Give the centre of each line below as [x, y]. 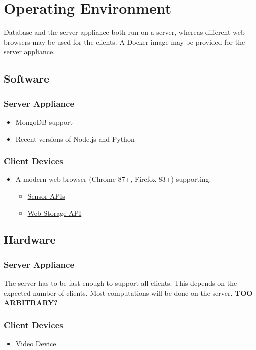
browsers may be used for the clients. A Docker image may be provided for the [125, 42]
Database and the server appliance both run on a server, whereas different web [124, 32]
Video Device [36, 343]
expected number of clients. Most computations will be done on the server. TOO [128, 292]
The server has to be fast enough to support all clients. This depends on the [121, 283]
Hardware [30, 240]
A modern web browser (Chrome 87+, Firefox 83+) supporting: [113, 179]
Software [27, 79]
